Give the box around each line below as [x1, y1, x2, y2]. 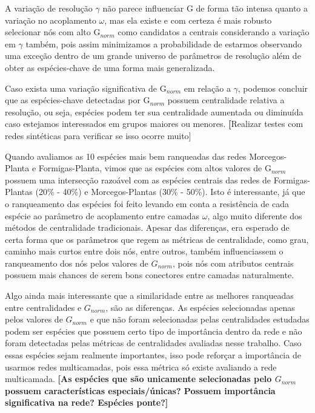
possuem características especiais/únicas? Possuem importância [5, 384, 276, 397]
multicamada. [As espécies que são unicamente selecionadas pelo [5, 372, 272, 385]
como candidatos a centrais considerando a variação [118, 26, 310, 38]
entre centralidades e [5, 301, 82, 313]
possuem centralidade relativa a [167, 94, 285, 106]
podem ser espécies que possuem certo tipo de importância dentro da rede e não [5, 324, 302, 337]
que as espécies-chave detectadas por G [5, 94, 150, 106]
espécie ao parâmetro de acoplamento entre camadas [5, 209, 200, 222]
